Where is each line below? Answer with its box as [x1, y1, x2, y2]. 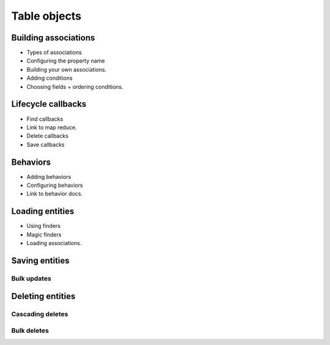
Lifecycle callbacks [11, 99, 87, 110]
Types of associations [26, 49, 82, 56]
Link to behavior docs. [26, 190, 82, 197]
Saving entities [11, 255, 70, 266]
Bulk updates [11, 274, 51, 282]
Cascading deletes [11, 310, 68, 319]
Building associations [11, 32, 95, 43]
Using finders [26, 222, 61, 230]
